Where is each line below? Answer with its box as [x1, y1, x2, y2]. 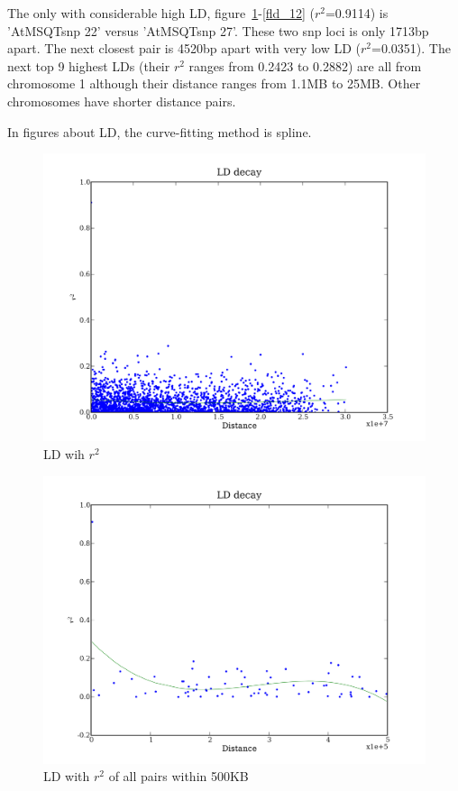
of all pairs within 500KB [108, 767, 249, 786]
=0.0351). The [371, 39, 451, 58]
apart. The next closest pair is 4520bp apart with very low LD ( [7, 39, 361, 58]
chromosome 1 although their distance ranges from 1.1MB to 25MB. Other [7, 74, 421, 93]
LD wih [43, 444, 85, 463]
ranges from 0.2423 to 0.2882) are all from [188, 56, 422, 75]
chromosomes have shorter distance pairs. [7, 91, 236, 110]
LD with [43, 767, 90, 786]
